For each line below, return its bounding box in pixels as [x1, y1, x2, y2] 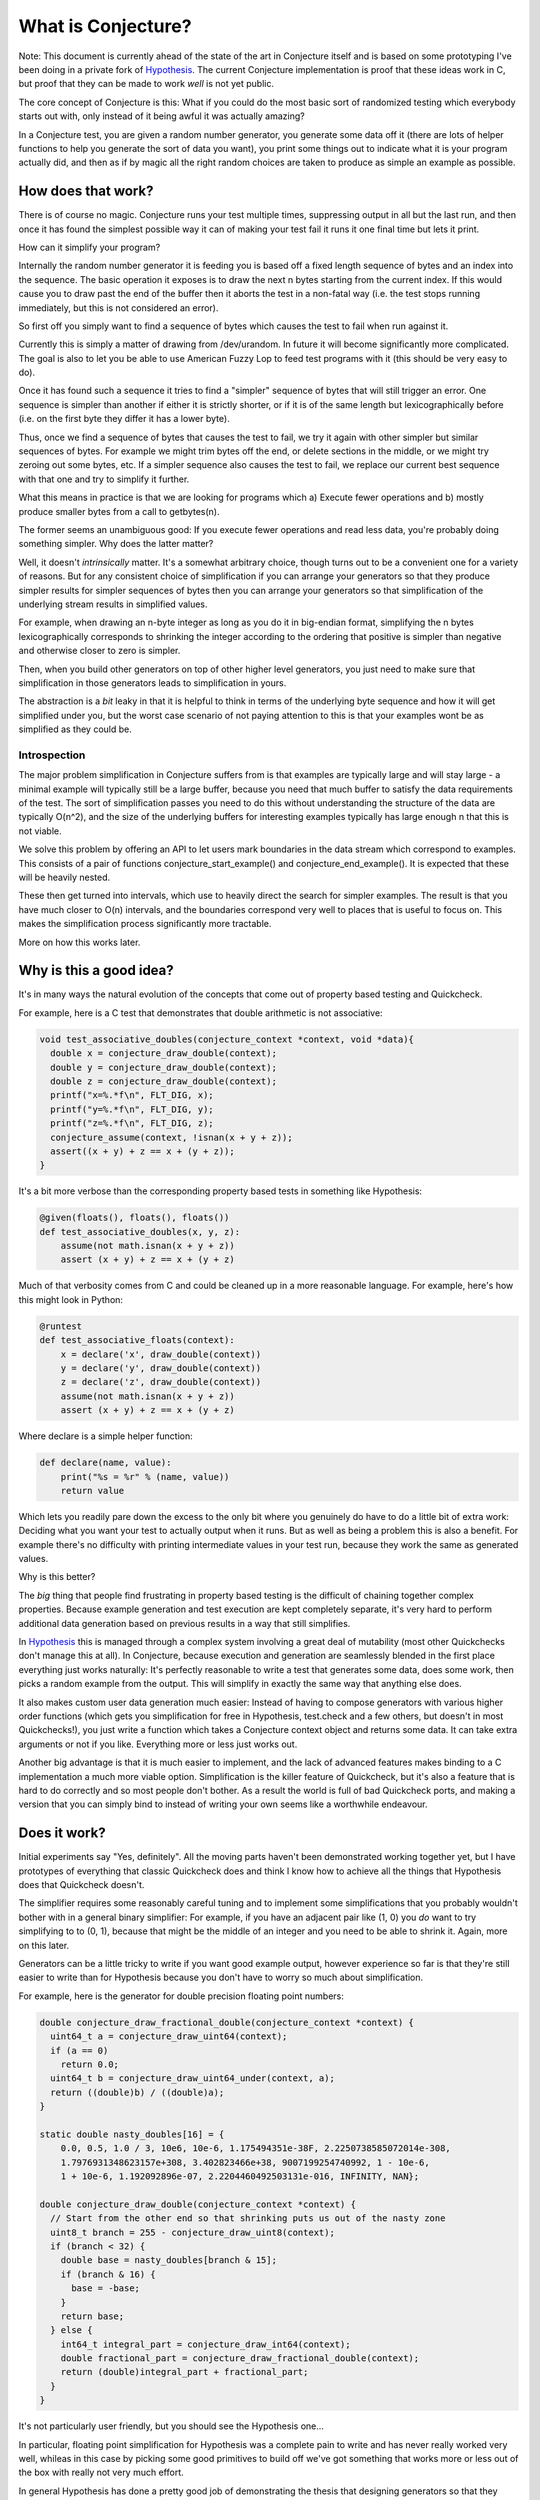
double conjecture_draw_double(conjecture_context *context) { [39, 2198, 357, 2210]
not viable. [18, 825, 62, 837]
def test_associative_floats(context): [39, 1335, 235, 1346]
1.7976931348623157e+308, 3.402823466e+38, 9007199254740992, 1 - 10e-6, [60, 2156, 430, 2168]
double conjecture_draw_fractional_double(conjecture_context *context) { [39, 2016, 415, 2028]
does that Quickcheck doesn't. [18, 1879, 145, 1890]
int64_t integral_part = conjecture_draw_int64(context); [60, 2338, 351, 2350]
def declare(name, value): [39, 1457, 172, 1469]
